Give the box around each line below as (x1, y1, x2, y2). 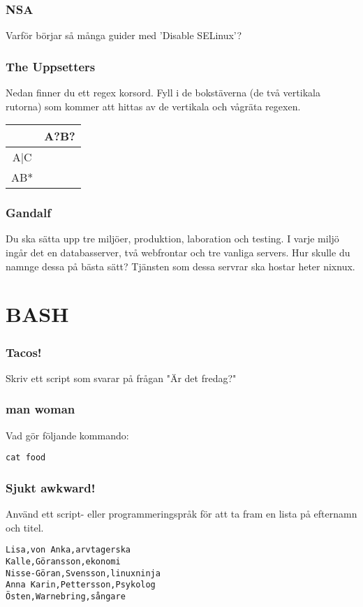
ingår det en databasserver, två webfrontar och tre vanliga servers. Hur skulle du (6, 245, 350, 260)
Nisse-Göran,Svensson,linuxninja (6, 568, 161, 578)
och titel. (6, 520, 44, 534)
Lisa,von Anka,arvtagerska (6, 545, 131, 555)
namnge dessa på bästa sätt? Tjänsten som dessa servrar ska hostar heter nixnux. (6, 258, 355, 273)
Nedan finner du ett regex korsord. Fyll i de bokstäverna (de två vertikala (6, 85, 320, 100)
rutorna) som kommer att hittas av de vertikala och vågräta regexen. (6, 98, 301, 113)
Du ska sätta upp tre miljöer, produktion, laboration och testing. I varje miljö (6, 231, 339, 246)
